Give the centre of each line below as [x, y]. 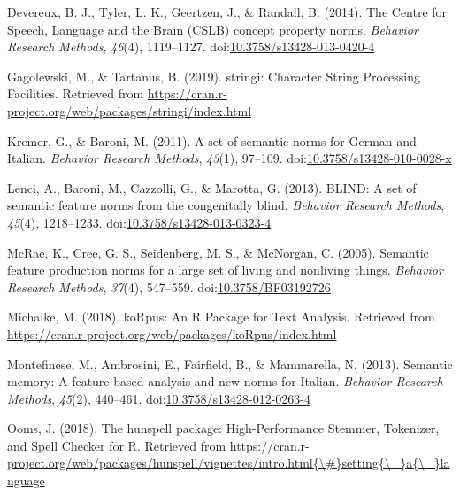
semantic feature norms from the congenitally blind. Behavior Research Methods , [226, 205]
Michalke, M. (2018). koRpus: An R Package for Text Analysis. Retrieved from [221, 317]
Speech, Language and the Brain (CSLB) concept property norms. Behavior [213, 29]
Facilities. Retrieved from [76, 93]
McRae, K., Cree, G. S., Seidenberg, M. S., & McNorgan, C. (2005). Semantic [218, 252]
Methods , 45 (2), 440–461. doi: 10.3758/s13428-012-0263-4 [159, 398]
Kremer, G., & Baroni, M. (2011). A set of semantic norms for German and [212, 140]
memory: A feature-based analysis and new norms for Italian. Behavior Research [225, 381]
